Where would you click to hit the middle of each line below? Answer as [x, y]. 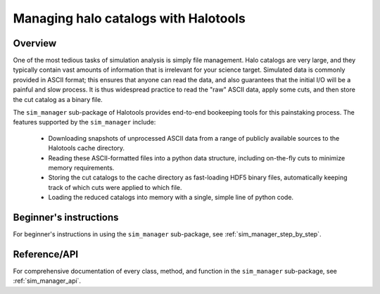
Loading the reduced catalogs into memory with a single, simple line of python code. [171, 198]
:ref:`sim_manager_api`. [47, 281]
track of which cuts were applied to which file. [115, 187]
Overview [35, 43]
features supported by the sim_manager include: [84, 122]
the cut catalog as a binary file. [58, 99]
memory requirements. [81, 167]
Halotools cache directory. [87, 148]
